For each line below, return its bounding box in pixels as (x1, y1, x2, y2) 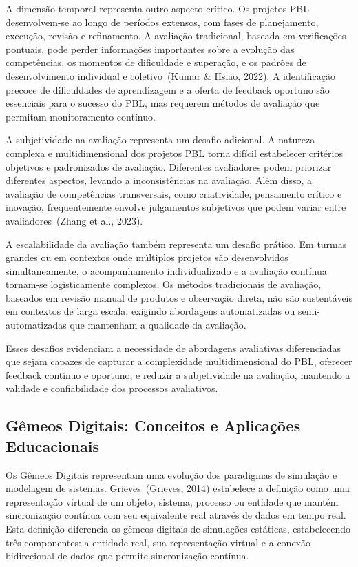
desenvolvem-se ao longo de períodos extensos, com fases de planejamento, (6, 14, 319, 29)
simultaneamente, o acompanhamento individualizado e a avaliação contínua (6, 263, 327, 278)
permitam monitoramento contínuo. (6, 109, 156, 123)
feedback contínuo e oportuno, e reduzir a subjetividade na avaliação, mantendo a (6, 367, 350, 382)
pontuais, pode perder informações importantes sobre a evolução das (6, 41, 295, 56)
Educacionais (6, 435, 100, 456)
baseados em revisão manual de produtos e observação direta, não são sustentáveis (6, 290, 353, 305)
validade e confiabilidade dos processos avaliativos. (6, 381, 218, 395)
